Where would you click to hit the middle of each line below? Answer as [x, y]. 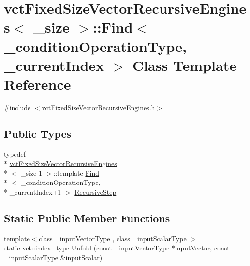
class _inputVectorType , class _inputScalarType [113, 238]
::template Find [76, 173]
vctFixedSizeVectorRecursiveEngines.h [98, 107]
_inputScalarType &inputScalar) [53, 258]
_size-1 [31, 173]
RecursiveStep [96, 192]
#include [17, 107]
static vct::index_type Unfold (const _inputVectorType [87, 248]
